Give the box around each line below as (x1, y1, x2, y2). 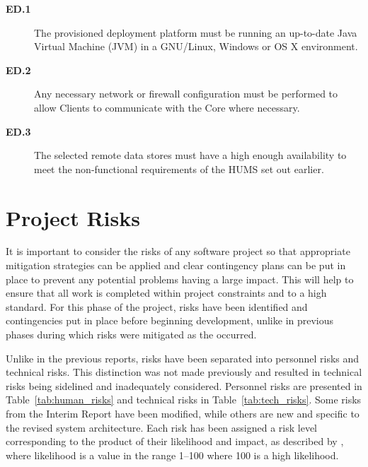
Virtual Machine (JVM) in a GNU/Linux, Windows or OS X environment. (34, 39, 358, 54)
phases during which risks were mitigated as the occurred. (6, 327, 257, 342)
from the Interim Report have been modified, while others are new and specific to (6, 406, 360, 420)
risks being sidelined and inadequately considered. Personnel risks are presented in (6, 378, 362, 393)
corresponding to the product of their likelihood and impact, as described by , (6, 434, 344, 449)
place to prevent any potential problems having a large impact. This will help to (6, 271, 354, 286)
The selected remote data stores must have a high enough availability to (34, 148, 347, 162)
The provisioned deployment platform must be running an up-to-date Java (34, 25, 357, 40)
